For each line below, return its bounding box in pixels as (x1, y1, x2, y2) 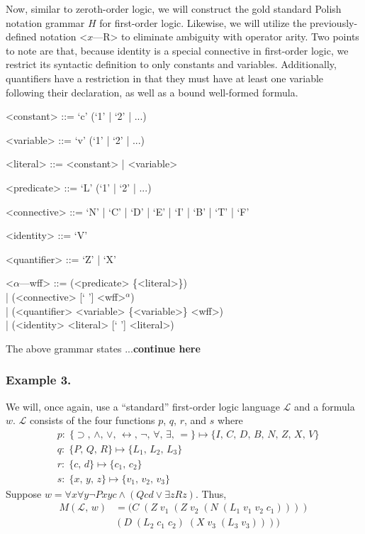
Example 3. (6, 371, 72, 389)
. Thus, (195, 486, 227, 501)
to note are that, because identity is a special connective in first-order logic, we (6, 43, 349, 57)
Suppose (6, 486, 42, 501)
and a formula (294, 399, 355, 413)
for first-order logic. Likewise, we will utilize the (99, 15, 307, 30)
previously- (310, 15, 358, 30)
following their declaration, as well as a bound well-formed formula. (6, 84, 298, 99)
